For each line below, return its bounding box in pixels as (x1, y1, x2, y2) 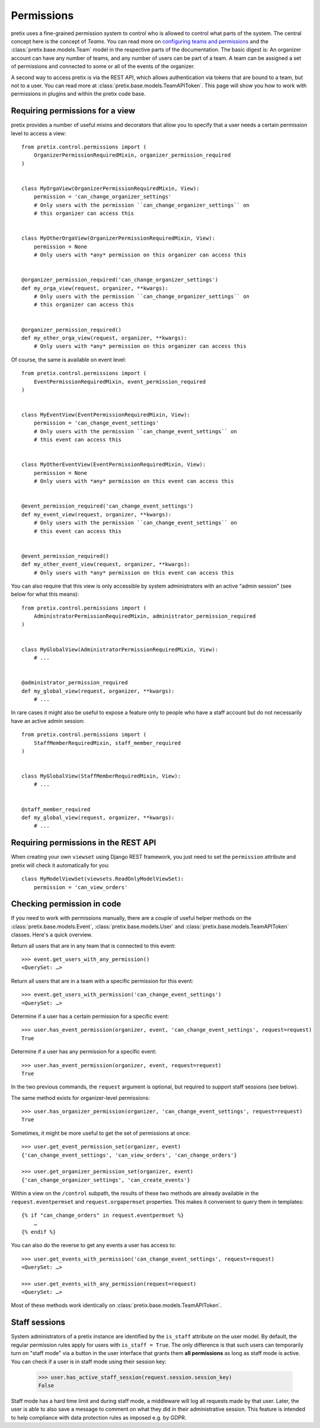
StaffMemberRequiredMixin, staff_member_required (33, 740, 181, 746)
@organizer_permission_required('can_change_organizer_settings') (21, 277, 219, 283)
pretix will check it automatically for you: (11, 861, 110, 869)
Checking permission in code (11, 899, 121, 909)
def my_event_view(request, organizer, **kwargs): (21, 511, 172, 518)
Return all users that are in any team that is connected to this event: (11, 942, 176, 949)
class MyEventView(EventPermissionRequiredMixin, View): (21, 411, 191, 418)
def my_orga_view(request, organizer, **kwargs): (21, 285, 169, 291)
